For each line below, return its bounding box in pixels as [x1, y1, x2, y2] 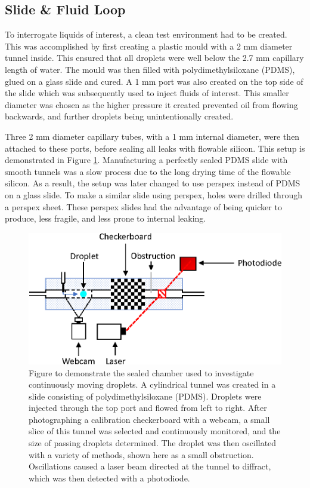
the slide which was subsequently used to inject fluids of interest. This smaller [5, 87, 289, 99]
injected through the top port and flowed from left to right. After [29, 401, 267, 414]
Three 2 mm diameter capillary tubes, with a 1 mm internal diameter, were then [5, 130, 300, 142]
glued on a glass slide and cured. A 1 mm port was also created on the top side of [5, 75, 303, 87]
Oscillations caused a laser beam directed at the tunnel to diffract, [29, 460, 271, 472]
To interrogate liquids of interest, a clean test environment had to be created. [5, 28, 287, 41]
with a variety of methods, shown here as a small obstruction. [29, 448, 254, 461]
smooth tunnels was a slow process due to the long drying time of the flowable [5, 165, 291, 177]
